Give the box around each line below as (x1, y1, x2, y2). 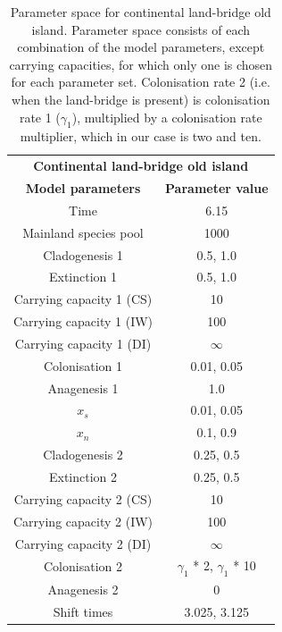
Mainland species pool (22, 223, 144, 241)
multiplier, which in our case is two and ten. (20, 127, 261, 146)
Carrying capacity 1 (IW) (13, 312, 153, 331)
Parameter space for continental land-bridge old (10, 3, 271, 21)
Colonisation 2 (44, 557, 122, 576)
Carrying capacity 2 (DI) (14, 534, 152, 552)
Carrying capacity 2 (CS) (13, 489, 153, 508)
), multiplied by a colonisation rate (71, 107, 262, 126)
